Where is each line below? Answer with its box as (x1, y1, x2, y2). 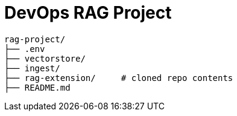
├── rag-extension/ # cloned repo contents (4, 72, 233, 83)
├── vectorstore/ (4, 53, 86, 63)
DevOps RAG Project (4, 2, 172, 23)
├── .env (4, 43, 45, 54)
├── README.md (4, 82, 71, 92)
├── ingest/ (4, 63, 60, 73)
